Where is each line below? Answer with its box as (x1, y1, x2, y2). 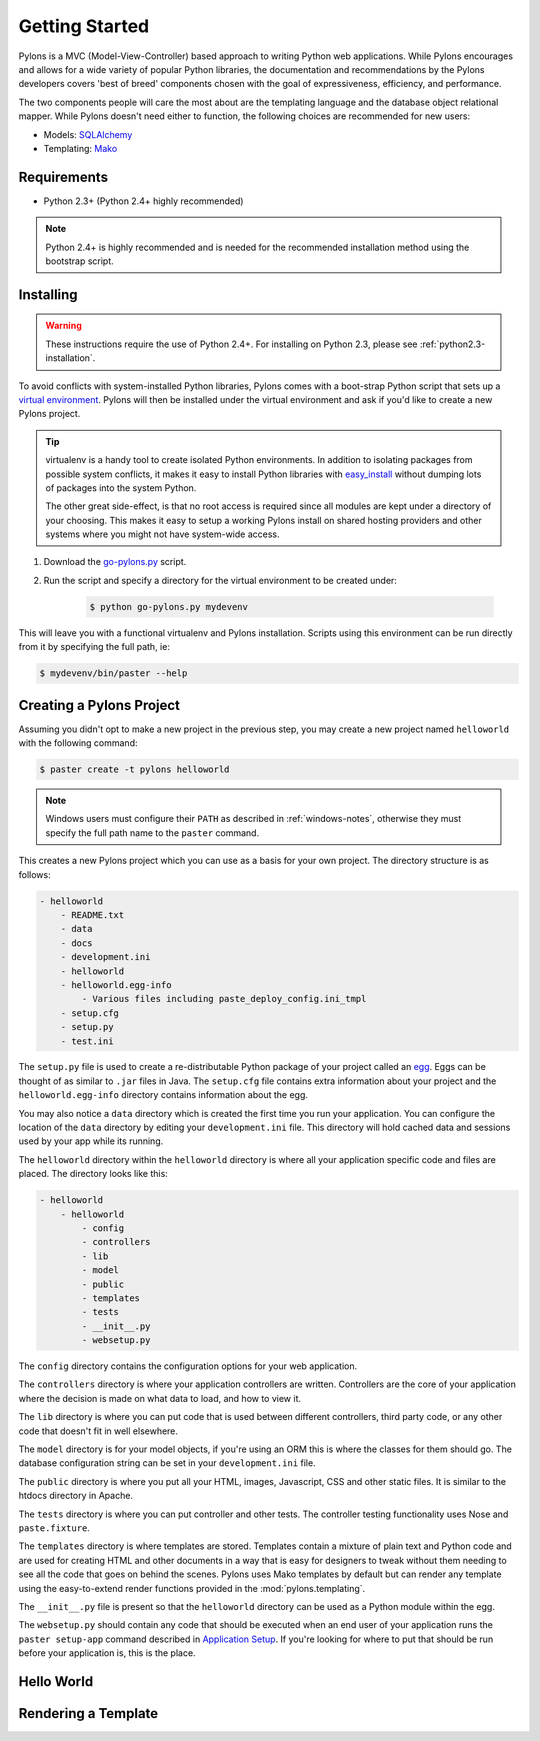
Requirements (18, 168, 109, 185)
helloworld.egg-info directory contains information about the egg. (18, 1089, 309, 1101)
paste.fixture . (18, 1522, 90, 1534)
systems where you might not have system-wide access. (45, 528, 280, 540)
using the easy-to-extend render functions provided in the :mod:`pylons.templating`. (18, 1582, 366, 1594)
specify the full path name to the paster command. (45, 826, 260, 839)
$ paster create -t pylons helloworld (39, 764, 230, 775)
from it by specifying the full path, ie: (18, 641, 170, 653)
